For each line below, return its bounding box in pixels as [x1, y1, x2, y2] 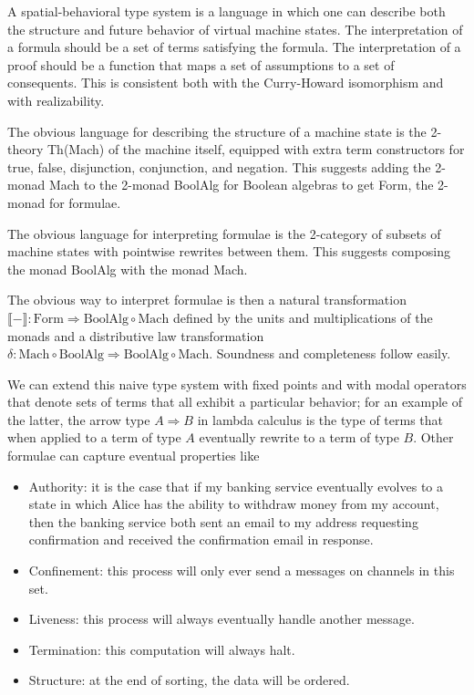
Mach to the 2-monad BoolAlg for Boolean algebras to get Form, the [48, 175, 434, 194]
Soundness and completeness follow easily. [216, 344, 451, 363]
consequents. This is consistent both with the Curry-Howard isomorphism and [7, 73, 444, 92]
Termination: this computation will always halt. [28, 639, 295, 659]
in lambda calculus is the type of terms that [197, 410, 444, 429]
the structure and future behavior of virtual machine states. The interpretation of [7, 19, 463, 38]
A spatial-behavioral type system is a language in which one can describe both [7, 2, 446, 20]
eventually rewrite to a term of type [199, 428, 399, 447]
